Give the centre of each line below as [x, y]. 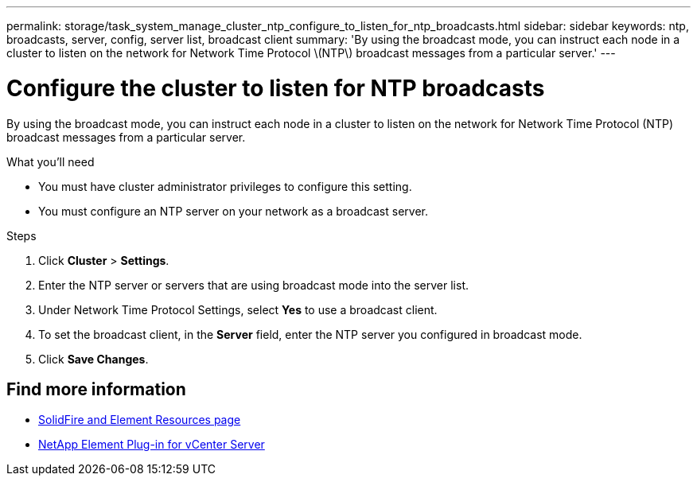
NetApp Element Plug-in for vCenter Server [152, 445]
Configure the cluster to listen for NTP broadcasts [276, 88]
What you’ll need [51, 161]
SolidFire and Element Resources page [140, 420]
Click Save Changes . [93, 359]
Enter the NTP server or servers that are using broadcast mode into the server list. [254, 285]
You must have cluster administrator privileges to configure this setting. [225, 186]
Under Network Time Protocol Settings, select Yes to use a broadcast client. [238, 309]
